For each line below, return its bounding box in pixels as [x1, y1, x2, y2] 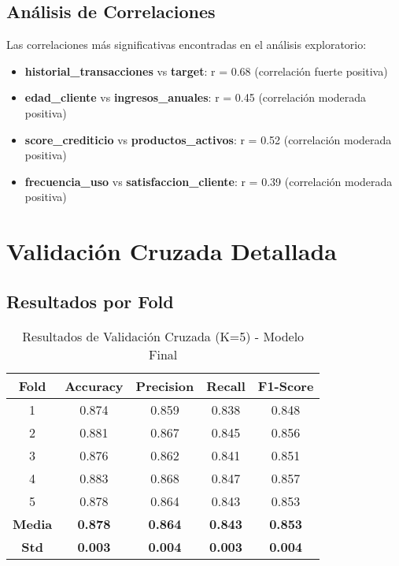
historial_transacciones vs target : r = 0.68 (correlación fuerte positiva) [24, 62, 388, 79]
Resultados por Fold [6, 289, 174, 313]
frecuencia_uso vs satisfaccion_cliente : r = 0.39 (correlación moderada [24, 173, 393, 189]
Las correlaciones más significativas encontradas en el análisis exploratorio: [6, 36, 367, 53]
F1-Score [257, 376, 314, 395]
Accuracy [65, 376, 124, 395]
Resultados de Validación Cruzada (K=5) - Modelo [22, 326, 305, 345]
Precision [135, 376, 194, 395]
